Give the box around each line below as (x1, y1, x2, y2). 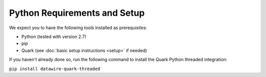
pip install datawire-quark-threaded (9, 66, 100, 72)
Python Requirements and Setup (9, 7, 145, 18)
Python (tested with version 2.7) (21, 34, 87, 39)
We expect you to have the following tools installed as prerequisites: (9, 25, 147, 31)
